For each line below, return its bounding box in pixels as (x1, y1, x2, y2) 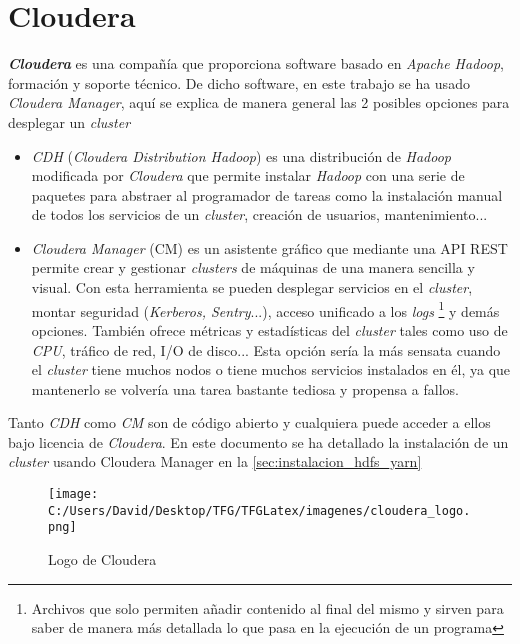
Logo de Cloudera (48, 549, 157, 570)
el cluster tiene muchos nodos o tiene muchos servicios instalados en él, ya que (31, 359, 511, 380)
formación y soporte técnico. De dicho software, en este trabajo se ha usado (8, 72, 470, 93)
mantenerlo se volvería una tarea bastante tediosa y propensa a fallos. (31, 378, 459, 399)
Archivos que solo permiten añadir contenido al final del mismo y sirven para (31, 597, 504, 618)
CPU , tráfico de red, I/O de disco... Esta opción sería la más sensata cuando (31, 339, 501, 360)
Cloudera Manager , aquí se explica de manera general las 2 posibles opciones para (8, 92, 510, 113)
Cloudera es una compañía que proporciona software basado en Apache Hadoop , (8, 53, 504, 74)
